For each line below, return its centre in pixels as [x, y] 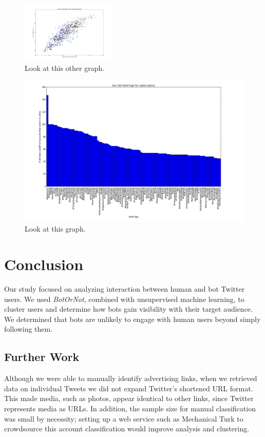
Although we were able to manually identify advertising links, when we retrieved [131, 378]
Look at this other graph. [65, 68]
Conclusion [44, 264]
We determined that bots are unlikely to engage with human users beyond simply [132, 319]
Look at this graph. [55, 229]
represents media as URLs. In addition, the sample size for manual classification [130, 408]
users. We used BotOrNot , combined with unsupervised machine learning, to [124, 299]
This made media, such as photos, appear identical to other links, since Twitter [129, 398]
